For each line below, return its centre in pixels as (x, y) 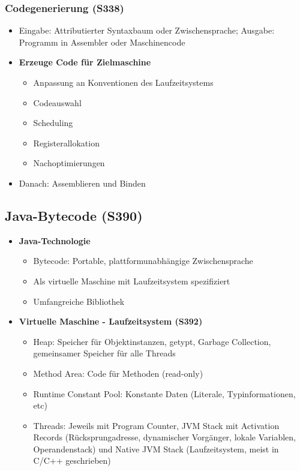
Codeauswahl (57, 102)
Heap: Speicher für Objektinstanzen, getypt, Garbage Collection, (152, 341)
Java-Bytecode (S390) (74, 215)
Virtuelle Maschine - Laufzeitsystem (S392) (111, 321)
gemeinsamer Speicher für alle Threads (104, 353)
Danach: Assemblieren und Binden (82, 183)
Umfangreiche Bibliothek (79, 301)
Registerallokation (66, 142)
